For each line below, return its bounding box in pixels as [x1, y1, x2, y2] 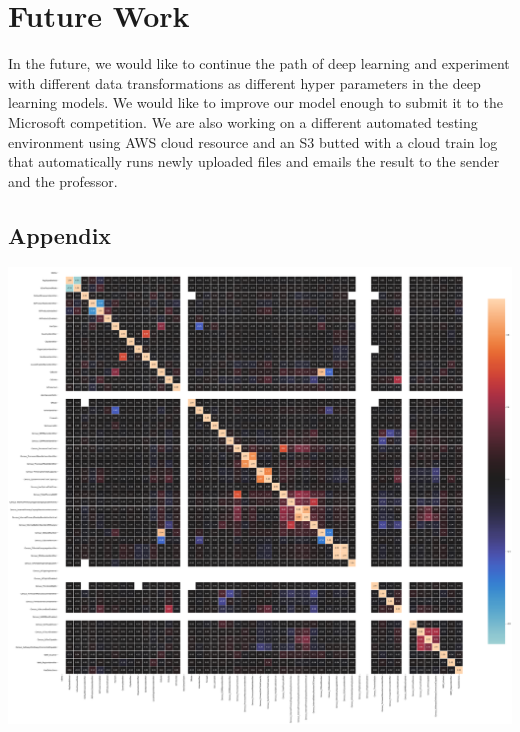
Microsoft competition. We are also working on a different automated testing [8, 111, 478, 132]
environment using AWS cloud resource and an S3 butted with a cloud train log [8, 131, 498, 152]
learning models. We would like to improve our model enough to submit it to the [8, 92, 503, 113]
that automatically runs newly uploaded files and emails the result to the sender [8, 151, 500, 172]
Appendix [8, 219, 112, 250]
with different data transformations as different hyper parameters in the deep [8, 72, 481, 93]
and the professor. [8, 170, 118, 191]
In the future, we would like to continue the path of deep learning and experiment [8, 53, 510, 74]
